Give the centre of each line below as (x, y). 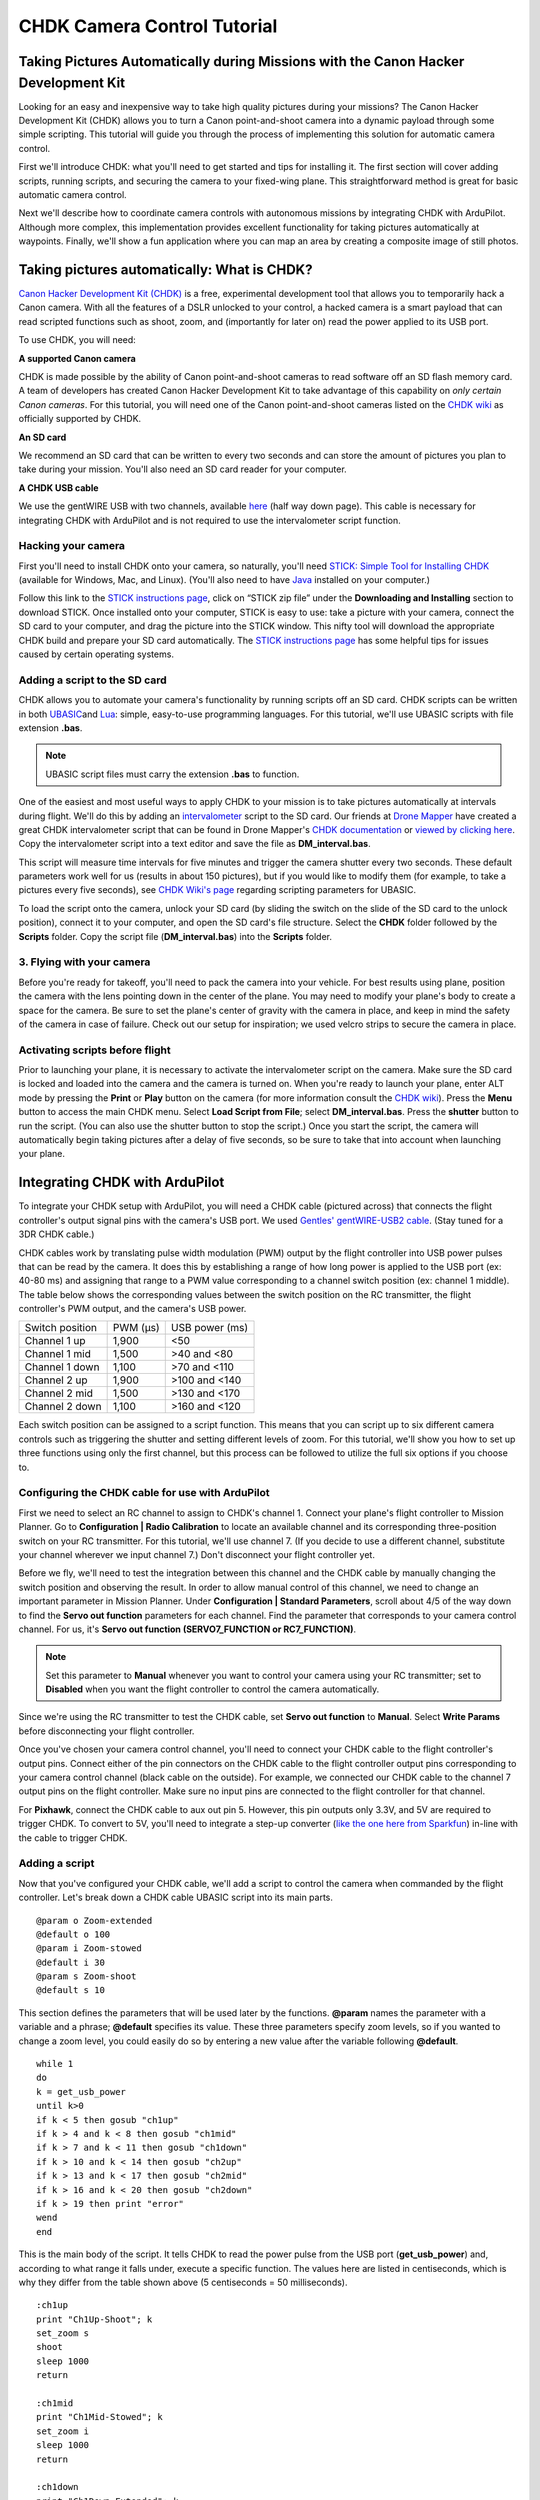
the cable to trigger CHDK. (73, 1837)
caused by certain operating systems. (96, 654)
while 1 (55, 2064)
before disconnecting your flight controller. (106, 1731)
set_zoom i (63, 2431)
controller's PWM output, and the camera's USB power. (132, 1309)
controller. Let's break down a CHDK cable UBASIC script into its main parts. (176, 1897)
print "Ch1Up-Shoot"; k (94, 2319)
